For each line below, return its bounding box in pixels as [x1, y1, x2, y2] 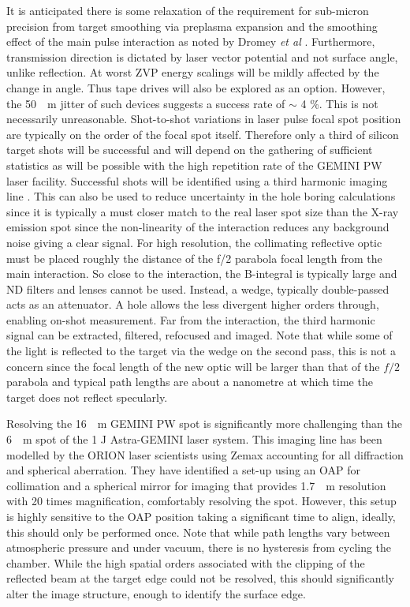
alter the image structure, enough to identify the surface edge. [6, 585, 306, 601]
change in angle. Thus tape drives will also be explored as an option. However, [6, 79, 386, 96]
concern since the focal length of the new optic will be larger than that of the [6, 358, 380, 374]
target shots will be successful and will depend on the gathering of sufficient [6, 141, 373, 158]
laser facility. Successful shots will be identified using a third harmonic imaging [6, 172, 388, 189]
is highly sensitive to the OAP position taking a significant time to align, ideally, [6, 508, 396, 524]
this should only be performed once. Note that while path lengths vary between [6, 523, 390, 540]
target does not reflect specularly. [6, 388, 168, 405]
